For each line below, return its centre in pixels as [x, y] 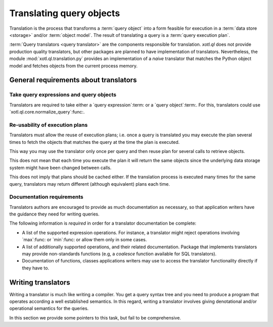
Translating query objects [65, 13]
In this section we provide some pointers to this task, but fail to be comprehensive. [95, 317]
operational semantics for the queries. [49, 308]
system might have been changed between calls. [60, 168]
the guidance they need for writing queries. [54, 214]
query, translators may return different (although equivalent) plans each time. [90, 184]
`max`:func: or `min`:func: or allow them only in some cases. [84, 240]
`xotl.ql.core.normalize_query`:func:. [47, 112]
